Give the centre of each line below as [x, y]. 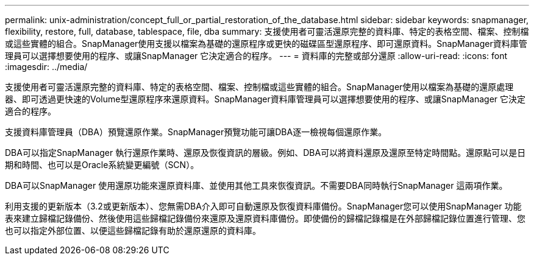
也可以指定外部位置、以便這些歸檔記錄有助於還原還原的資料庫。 [133, 230]
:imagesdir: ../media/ [46, 67]
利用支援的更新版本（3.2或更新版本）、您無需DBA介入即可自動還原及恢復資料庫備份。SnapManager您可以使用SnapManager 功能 [263, 206]
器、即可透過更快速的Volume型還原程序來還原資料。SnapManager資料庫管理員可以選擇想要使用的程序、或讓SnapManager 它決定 [265, 99]
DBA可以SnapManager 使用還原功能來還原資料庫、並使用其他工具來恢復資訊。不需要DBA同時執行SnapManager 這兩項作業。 [256, 185]
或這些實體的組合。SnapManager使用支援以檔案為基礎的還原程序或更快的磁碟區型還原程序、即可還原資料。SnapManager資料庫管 [266, 44]
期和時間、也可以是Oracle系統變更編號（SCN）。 [102, 165]
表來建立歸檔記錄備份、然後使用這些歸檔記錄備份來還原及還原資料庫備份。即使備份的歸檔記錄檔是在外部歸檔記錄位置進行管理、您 [265, 218]
